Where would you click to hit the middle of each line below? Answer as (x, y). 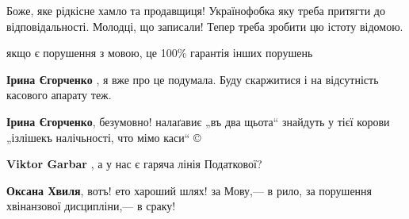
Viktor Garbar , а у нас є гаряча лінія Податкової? (134, 164)
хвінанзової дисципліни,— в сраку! (91, 206)
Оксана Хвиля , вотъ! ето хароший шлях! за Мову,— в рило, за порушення (189, 190)
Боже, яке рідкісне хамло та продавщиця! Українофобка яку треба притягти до (196, 10)
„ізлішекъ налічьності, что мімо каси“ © (104, 137)
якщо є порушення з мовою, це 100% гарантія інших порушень (160, 53)
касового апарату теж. (59, 95)
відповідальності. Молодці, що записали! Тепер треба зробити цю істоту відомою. (205, 26)
